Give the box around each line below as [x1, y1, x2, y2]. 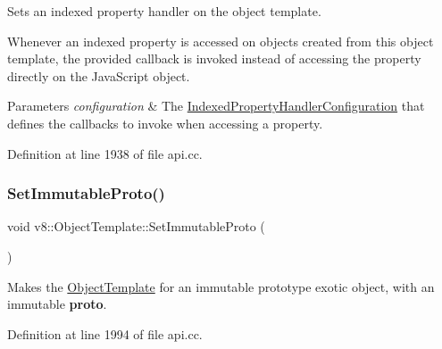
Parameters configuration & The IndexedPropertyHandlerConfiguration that [7, 96, 425, 115]
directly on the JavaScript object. [7, 66, 190, 85]
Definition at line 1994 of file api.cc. [7, 324, 203, 343]
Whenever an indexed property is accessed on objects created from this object [7, 31, 434, 50]
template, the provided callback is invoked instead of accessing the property [7, 49, 421, 68]
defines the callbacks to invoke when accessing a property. [7, 113, 323, 132]
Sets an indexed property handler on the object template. [7, 2, 321, 20]
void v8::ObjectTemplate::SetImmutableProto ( [7, 217, 265, 236]
